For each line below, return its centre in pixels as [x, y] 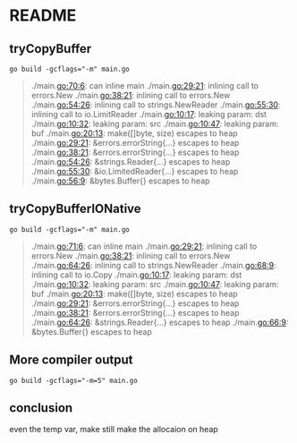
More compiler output [71, 360]
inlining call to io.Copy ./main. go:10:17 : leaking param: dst [136, 275]
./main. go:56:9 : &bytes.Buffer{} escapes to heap [120, 181]
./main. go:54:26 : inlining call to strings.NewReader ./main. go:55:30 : [156, 105]
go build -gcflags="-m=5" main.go [74, 380]
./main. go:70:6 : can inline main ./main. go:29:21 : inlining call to [145, 85]
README [43, 16]
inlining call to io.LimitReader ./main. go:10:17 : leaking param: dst [148, 114]
